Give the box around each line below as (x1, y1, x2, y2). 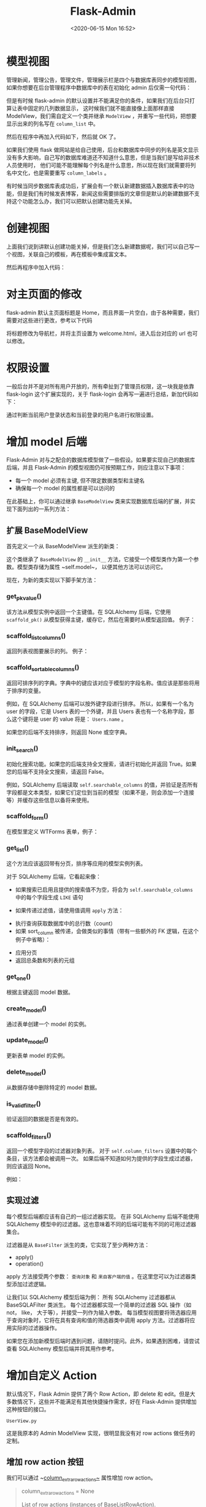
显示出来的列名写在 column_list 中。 (6, 120, 99, 127)
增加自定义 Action (6, 1369, 97, 1382)
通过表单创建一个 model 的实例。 (6, 1020, 90, 1028)
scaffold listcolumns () (6, 631, 66, 641)
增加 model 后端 (6, 435, 87, 449)
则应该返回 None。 (6, 1162, 54, 1170)
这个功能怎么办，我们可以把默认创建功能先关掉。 (11, 197, 135, 205)
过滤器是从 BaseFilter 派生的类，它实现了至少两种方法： (6, 1241, 150, 1248)
